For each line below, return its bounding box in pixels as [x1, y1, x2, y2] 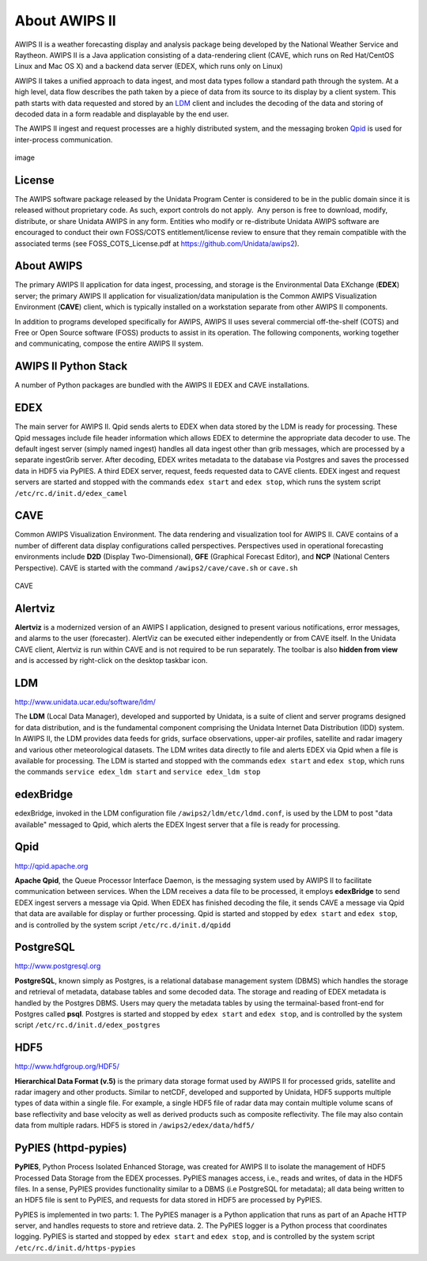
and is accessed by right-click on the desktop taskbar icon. [14, 656, 208, 665]
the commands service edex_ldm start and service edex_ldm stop [14, 767, 261, 777]
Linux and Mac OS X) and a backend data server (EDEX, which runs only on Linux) [14, 62, 284, 71]
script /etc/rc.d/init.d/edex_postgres [14, 1021, 161, 1030]
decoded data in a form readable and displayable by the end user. [14, 109, 229, 119]
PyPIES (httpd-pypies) [14, 1142, 127, 1155]
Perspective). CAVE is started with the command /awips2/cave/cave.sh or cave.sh [14, 562, 298, 573]
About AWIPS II [14, 12, 116, 29]
